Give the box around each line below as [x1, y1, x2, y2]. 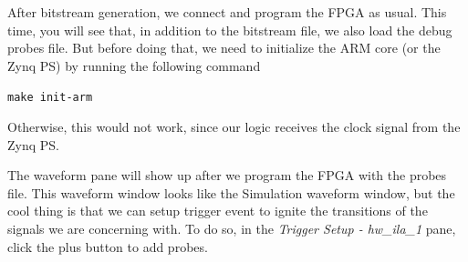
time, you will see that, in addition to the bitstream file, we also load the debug [7, 20, 452, 39]
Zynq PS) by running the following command [7, 55, 261, 75]
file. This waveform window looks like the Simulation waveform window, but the [7, 183, 455, 202]
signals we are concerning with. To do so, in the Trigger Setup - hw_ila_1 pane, [7, 219, 456, 237]
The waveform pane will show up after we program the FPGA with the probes [7, 166, 447, 185]
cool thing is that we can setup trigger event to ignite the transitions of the [7, 201, 428, 220]
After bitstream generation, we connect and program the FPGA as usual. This [7, 3, 447, 21]
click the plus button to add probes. [7, 237, 208, 256]
